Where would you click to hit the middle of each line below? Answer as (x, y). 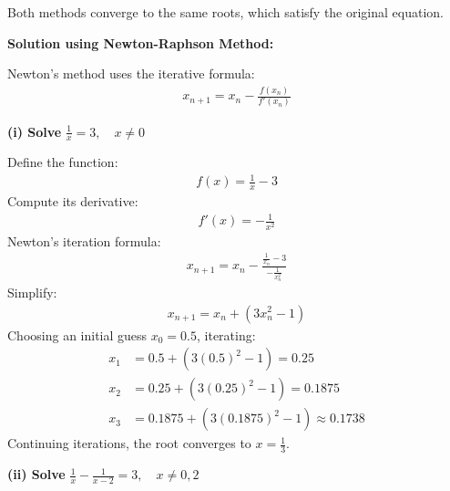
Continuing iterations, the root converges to (129, 443)
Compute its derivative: (73, 201)
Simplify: (32, 292)
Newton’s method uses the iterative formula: (131, 73)
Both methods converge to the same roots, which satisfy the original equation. (226, 12)
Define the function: (63, 162)
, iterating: (226, 334)
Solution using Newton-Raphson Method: (141, 42)
